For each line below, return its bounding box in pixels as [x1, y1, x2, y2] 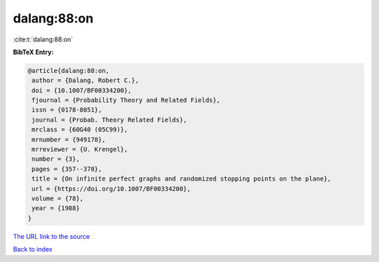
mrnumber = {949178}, [32, 136, 106, 143]
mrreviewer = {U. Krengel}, [32, 145, 128, 154]
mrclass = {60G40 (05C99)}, [32, 126, 128, 133]
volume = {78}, [32, 195, 84, 202]
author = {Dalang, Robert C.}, [32, 77, 140, 84]
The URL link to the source [13, 232, 91, 240]
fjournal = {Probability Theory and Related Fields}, [32, 96, 220, 105]
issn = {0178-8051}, [32, 106, 102, 114]
